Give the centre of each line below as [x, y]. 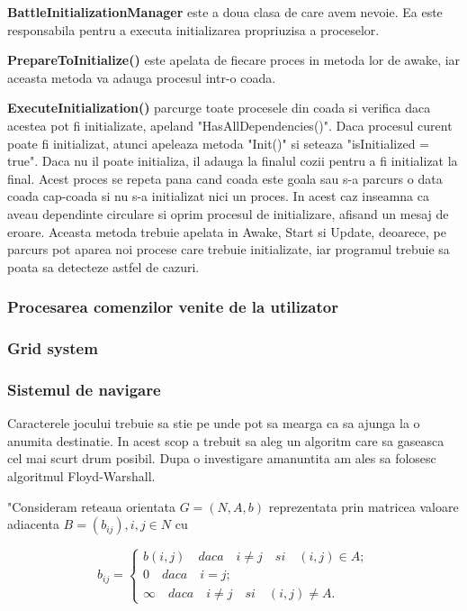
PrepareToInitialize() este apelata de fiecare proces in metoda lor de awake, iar [234, 60]
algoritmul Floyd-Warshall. [81, 476]
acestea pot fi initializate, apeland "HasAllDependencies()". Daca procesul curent [230, 125]
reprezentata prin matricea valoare [364, 506]
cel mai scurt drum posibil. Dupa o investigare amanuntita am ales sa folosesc [222, 458]
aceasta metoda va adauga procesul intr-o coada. [142, 77]
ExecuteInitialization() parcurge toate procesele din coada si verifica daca [219, 108]
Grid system [53, 348]
